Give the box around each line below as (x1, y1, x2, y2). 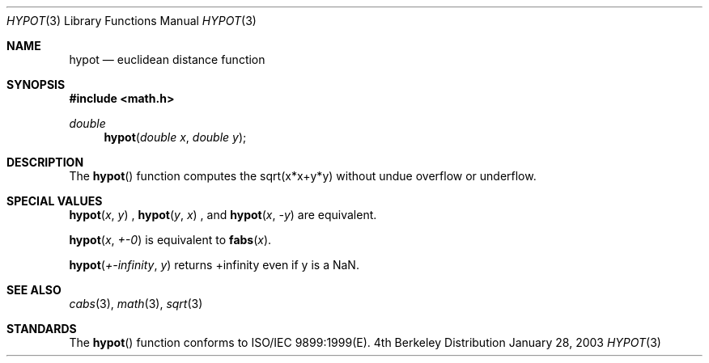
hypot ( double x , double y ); (104, 130, 247, 144)
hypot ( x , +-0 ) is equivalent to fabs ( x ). (69, 233, 272, 247)
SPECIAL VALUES (6, 194, 103, 208)
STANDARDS (6, 322, 77, 336)
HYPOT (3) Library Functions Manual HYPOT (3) (6, 14, 257, 27)
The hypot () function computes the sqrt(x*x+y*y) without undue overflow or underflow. (69, 169, 537, 183)
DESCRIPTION (6, 155, 84, 169)
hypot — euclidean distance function (69, 53, 265, 66)
